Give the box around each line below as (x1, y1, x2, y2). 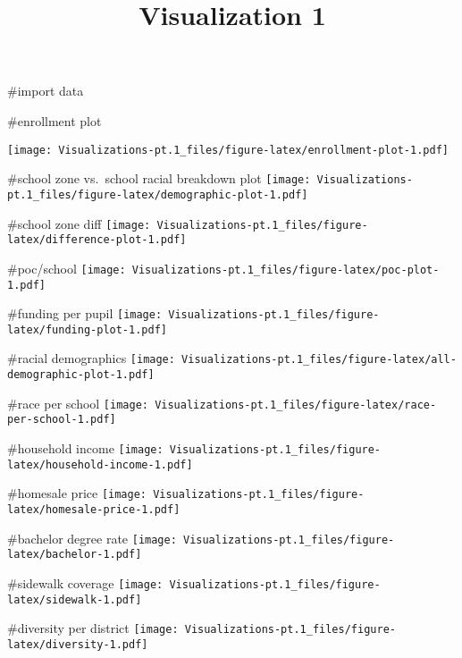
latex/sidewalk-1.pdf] (7, 593, 142, 606)
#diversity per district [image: (7, 619, 179, 637)
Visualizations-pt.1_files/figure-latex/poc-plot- (131, 263, 440, 276)
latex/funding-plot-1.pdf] (7, 323, 167, 336)
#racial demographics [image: (7, 349, 175, 367)
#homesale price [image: (7, 484, 147, 502)
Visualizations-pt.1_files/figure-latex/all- (181, 353, 457, 367)
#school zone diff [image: (7, 214, 151, 232)
